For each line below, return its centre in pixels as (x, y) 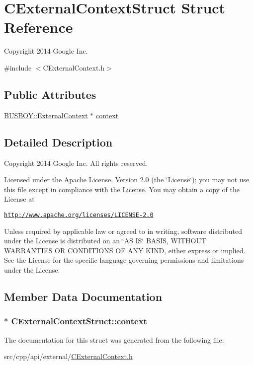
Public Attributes (50, 94)
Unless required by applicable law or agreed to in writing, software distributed (123, 231)
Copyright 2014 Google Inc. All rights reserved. (76, 163)
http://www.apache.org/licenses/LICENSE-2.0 (79, 215)
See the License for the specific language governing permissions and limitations (124, 260)
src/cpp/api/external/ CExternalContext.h (68, 356)
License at (19, 199)
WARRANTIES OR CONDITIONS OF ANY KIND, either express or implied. (125, 250)
